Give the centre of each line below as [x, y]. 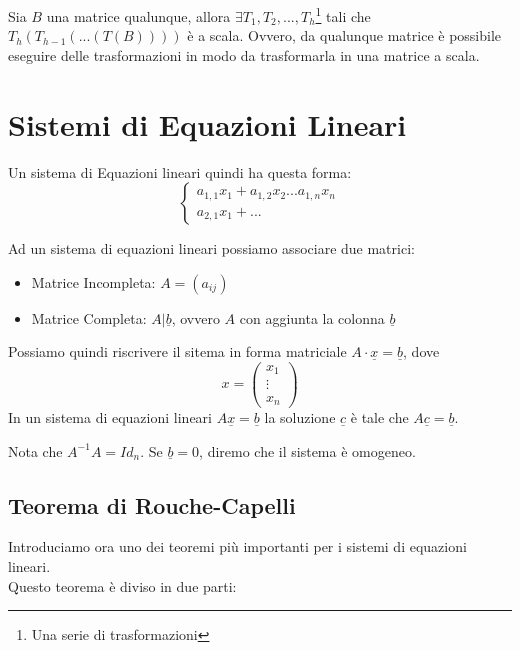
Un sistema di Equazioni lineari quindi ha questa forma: [180, 171]
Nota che [35, 450]
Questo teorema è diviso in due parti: [122, 585]
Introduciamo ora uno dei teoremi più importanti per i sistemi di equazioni [237, 546]
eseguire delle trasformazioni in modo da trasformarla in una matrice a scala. [244, 54]
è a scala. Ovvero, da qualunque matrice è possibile [344, 35]
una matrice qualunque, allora [138, 15]
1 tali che [343, 14]
